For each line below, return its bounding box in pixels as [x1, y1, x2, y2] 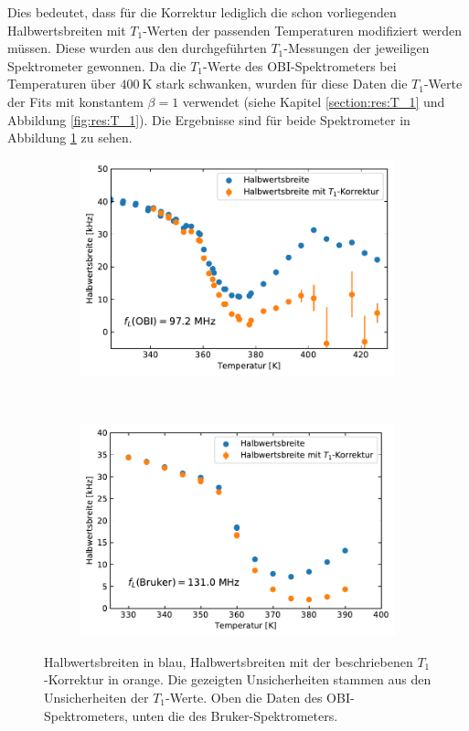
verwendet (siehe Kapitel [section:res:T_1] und [182, 91, 445, 111]
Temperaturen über [7, 74, 116, 93]
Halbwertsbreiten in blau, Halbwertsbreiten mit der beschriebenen [44, 652, 413, 671]
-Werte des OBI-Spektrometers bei [203, 56, 397, 75]
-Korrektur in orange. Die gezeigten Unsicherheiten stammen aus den [44, 670, 432, 689]
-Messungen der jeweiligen [283, 38, 430, 58]
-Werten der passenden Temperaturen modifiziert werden [143, 20, 463, 39]
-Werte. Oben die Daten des [165, 688, 323, 706]
